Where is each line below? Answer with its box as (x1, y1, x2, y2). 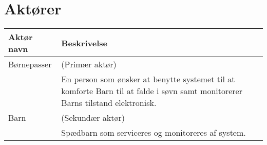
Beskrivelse (61, 37, 107, 49)
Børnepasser (8, 58, 52, 70)
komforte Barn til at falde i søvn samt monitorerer (61, 85, 242, 97)
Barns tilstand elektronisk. (61, 97, 157, 109)
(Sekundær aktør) (61, 112, 125, 124)
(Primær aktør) (61, 58, 117, 70)
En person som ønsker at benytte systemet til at (61, 73, 235, 85)
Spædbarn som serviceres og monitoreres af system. (61, 126, 246, 139)
